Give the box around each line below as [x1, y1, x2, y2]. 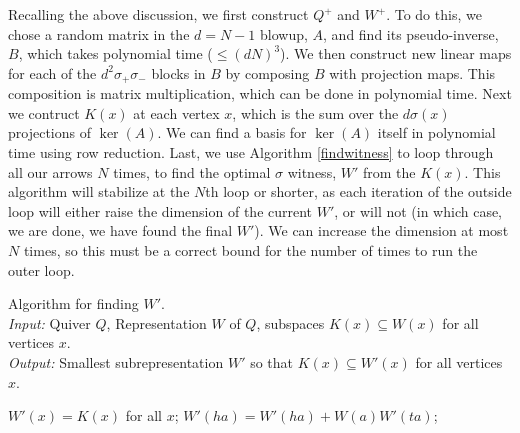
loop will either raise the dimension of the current [8, 200, 313, 221]
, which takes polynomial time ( [18, 43, 213, 64]
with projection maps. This [329, 62, 496, 83]
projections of [8, 122, 91, 143]
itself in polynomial [377, 122, 496, 143]
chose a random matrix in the [8, 23, 190, 44]
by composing [225, 62, 310, 83]
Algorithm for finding [8, 293, 139, 314]
